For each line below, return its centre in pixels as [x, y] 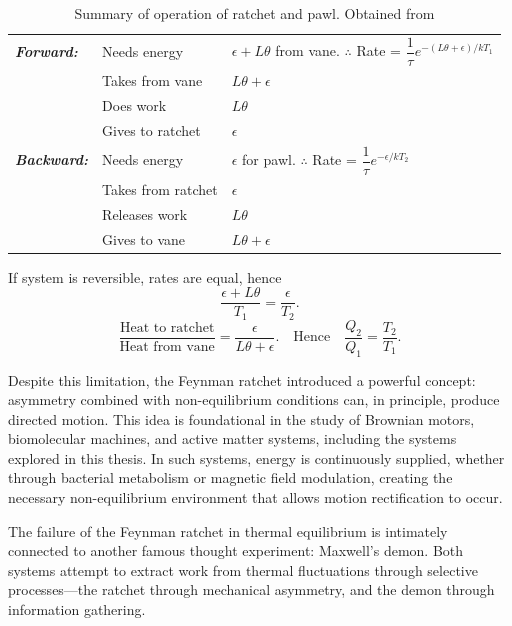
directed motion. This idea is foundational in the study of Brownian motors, [241, 418]
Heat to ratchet [167, 327]
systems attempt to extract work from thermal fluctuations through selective [243, 569]
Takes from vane [152, 80]
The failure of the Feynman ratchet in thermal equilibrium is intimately [228, 530]
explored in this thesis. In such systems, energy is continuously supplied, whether [256, 457]
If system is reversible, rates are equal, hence [145, 276]
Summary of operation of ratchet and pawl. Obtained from [254, 13]
